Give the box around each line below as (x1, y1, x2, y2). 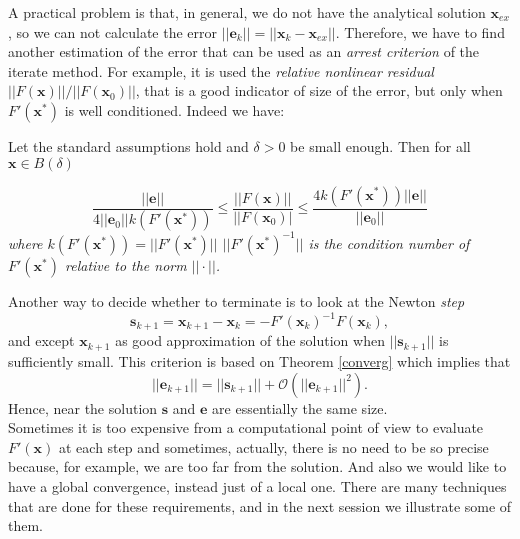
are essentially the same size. (212, 397, 388, 418)
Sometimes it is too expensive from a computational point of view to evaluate (8, 417, 484, 438)
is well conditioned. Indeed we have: (64, 99, 285, 120)
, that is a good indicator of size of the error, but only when (135, 80, 503, 101)
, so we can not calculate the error (8, 21, 217, 42)
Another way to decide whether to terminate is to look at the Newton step (8, 290, 465, 311)
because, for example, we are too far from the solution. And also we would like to (8, 456, 507, 477)
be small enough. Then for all (290, 135, 471, 156)
